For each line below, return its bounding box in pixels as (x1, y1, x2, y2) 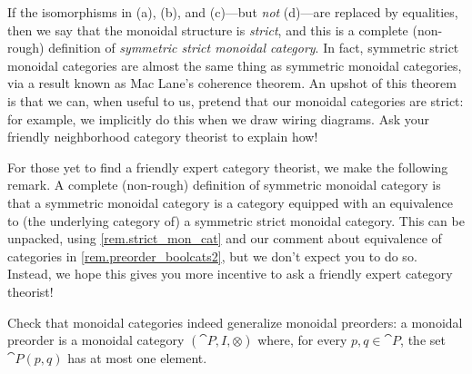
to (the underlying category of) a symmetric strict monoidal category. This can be (7, 211, 465, 230)
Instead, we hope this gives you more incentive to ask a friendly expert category (7, 264, 453, 283)
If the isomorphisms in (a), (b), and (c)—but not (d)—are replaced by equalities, (7, 3, 458, 21)
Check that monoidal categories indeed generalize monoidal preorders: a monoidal (7, 312, 463, 331)
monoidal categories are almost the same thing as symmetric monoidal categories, (7, 55, 462, 74)
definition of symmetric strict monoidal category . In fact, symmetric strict (48, 38, 459, 57)
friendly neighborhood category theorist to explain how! (7, 127, 318, 146)
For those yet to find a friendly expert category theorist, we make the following (7, 157, 448, 176)
